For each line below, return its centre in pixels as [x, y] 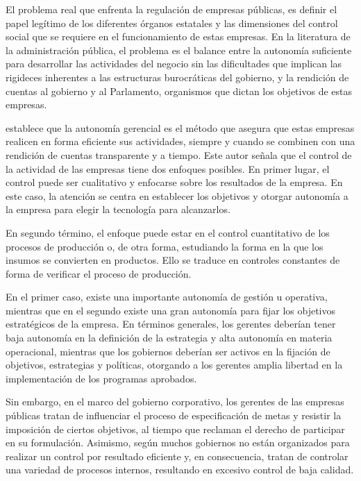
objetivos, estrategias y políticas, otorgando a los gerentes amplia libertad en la [174, 365]
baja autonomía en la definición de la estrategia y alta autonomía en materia [169, 338]
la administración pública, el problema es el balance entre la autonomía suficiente [179, 50]
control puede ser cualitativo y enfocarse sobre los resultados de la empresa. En [174, 182]
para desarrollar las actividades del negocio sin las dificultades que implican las [174, 64]
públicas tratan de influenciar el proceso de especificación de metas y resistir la [174, 415]
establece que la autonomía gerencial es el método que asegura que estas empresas [180, 127]
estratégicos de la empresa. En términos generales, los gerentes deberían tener [171, 324]
